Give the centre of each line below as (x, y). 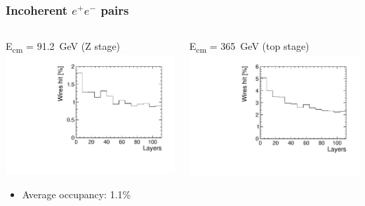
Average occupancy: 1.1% (77, 194)
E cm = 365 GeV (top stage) (249, 47)
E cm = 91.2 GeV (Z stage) (63, 47)
